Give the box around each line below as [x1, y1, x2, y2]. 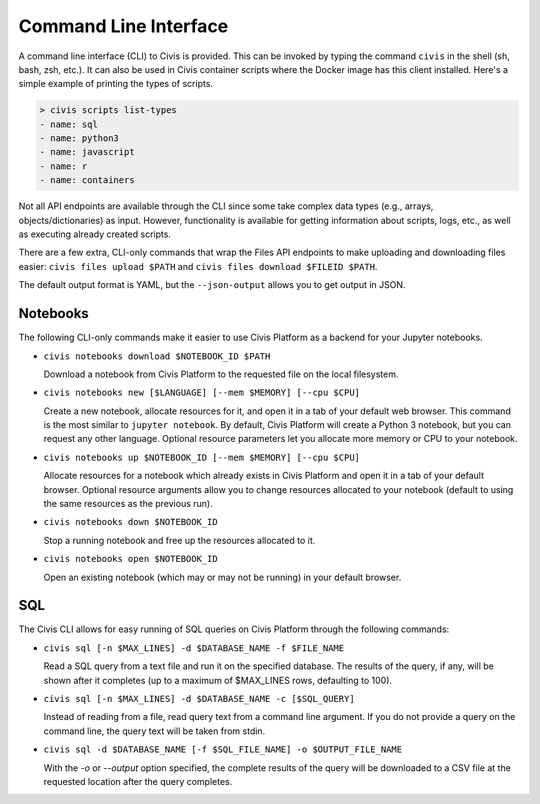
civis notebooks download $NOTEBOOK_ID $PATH [43, 350, 271, 362]
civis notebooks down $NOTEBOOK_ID [43, 516, 219, 528]
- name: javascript [39, 146, 135, 158]
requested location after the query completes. [43, 776, 233, 787]
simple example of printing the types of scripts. [18, 78, 214, 90]
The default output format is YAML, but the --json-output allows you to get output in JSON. [18, 279, 406, 291]
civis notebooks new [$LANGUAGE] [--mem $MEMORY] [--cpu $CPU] [43, 387, 360, 399]
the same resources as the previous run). [43, 498, 214, 510]
